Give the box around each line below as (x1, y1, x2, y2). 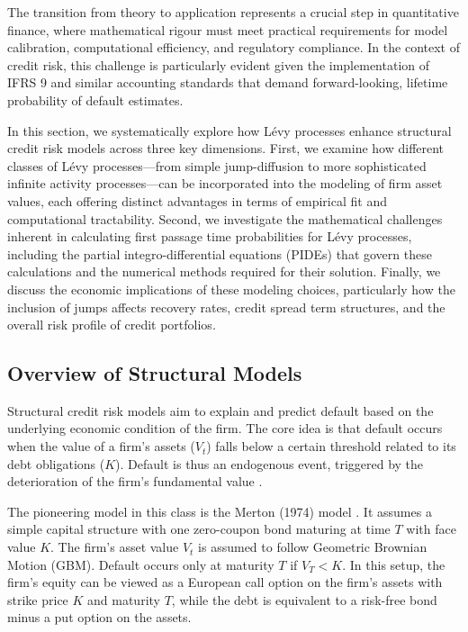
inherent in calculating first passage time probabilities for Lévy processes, (7, 227, 412, 246)
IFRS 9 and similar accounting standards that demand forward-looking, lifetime (7, 73, 448, 92)
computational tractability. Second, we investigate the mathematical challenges (7, 209, 443, 228)
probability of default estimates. (7, 90, 184, 109)
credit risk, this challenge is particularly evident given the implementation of (7, 55, 430, 74)
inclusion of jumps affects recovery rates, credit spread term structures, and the (7, 297, 445, 316)
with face (406, 519, 456, 538)
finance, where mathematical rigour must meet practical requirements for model (7, 20, 448, 39)
